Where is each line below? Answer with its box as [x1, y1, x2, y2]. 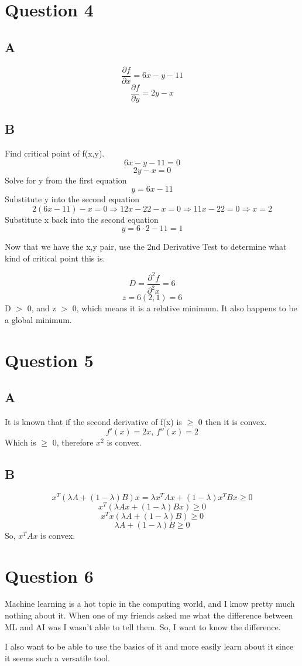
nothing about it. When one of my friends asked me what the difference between [5, 609, 293, 621]
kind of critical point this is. [5, 252, 105, 264]
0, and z [27, 302, 56, 314]
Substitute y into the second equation [5, 193, 140, 205]
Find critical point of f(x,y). [5, 147, 105, 159]
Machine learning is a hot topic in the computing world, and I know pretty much [5, 597, 295, 610]
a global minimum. [5, 313, 72, 325]
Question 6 [5, 563, 94, 587]
